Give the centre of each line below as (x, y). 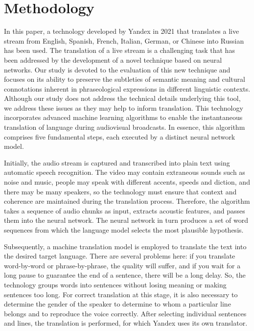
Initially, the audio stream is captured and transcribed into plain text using (117, 162)
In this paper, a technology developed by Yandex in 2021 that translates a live (122, 31)
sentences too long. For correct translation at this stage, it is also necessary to (121, 294)
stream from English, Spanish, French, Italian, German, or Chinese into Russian (124, 40)
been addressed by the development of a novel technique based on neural (113, 59)
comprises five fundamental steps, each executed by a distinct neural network (120, 136)
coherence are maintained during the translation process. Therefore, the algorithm (127, 201)
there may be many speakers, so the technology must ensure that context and (120, 191)
